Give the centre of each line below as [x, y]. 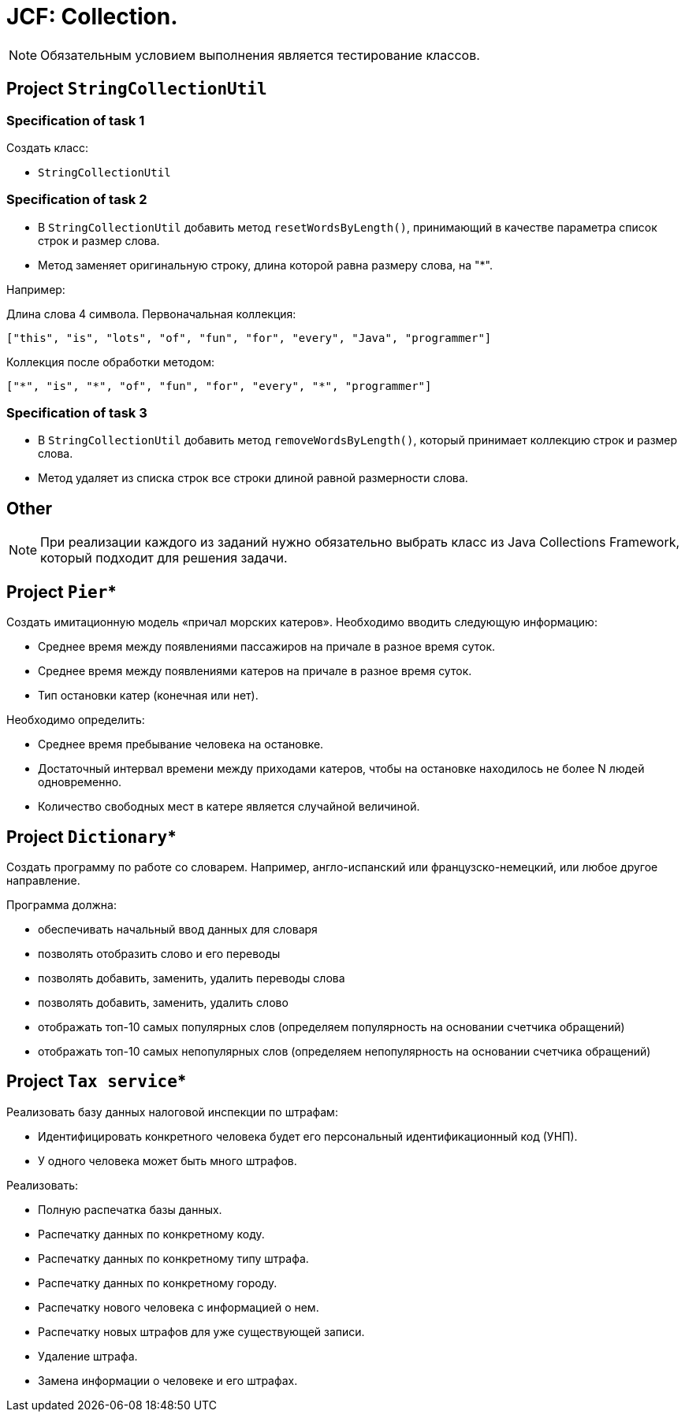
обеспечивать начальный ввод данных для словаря [178, 929]
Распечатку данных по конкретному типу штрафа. [173, 1258]
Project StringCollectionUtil [137, 89]
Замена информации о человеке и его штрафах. [168, 1380]
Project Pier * [62, 592]
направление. [43, 880]
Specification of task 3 [77, 413]
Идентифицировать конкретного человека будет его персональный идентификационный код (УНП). [308, 1136]
